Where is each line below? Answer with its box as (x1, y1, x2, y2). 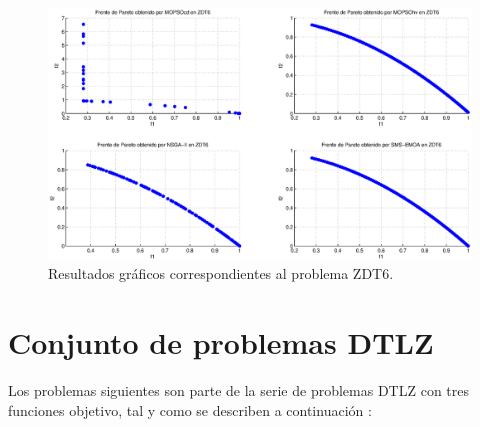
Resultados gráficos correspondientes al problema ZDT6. (48, 263, 394, 284)
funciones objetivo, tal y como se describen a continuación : (8, 399, 372, 420)
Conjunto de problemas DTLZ (8, 322, 434, 363)
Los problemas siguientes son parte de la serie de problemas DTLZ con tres (8, 380, 469, 401)
